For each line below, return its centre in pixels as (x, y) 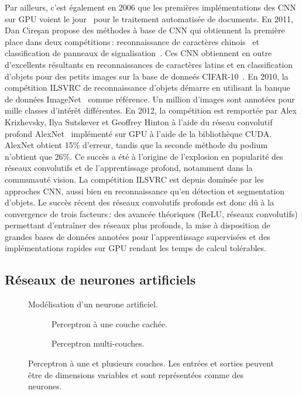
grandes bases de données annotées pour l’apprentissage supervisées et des (138, 236)
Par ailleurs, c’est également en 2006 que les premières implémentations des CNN (150, 7)
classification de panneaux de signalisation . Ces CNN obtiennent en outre (138, 53)
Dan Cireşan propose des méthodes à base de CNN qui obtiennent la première (145, 30)
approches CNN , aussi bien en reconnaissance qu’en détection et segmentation (145, 191)
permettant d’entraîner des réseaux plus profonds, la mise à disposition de (138, 225)
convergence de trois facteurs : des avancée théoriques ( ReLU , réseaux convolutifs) (151, 213)
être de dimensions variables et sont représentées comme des (136, 374)
